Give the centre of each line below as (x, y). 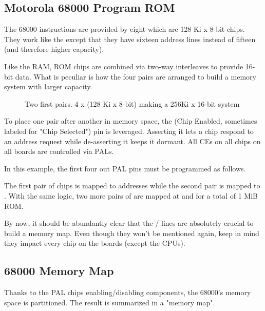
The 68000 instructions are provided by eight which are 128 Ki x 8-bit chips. (125, 29)
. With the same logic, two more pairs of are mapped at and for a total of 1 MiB (131, 195)
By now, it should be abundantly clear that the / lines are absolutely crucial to (129, 223)
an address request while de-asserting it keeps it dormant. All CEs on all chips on (132, 141)
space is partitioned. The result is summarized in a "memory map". (110, 302)
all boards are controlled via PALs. (59, 151)
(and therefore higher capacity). (54, 49)
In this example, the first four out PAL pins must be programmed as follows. (125, 168)
